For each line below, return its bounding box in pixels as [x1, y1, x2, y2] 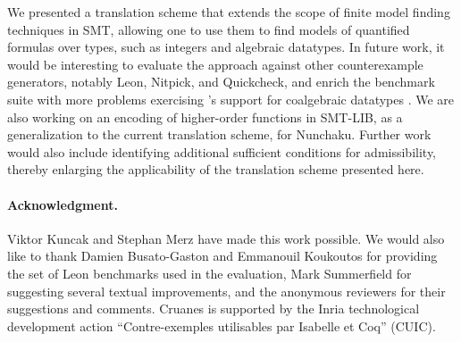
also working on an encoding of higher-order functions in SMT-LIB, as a [7, 107, 403, 126]
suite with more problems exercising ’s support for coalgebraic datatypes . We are [7, 89, 455, 108]
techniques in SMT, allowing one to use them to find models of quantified [7, 20, 410, 38]
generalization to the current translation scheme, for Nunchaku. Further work [7, 125, 432, 144]
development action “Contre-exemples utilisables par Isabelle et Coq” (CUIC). [7, 316, 436, 335]
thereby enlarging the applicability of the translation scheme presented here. [7, 160, 424, 179]
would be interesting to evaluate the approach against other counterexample [7, 54, 423, 73]
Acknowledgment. [7, 195, 118, 213]
